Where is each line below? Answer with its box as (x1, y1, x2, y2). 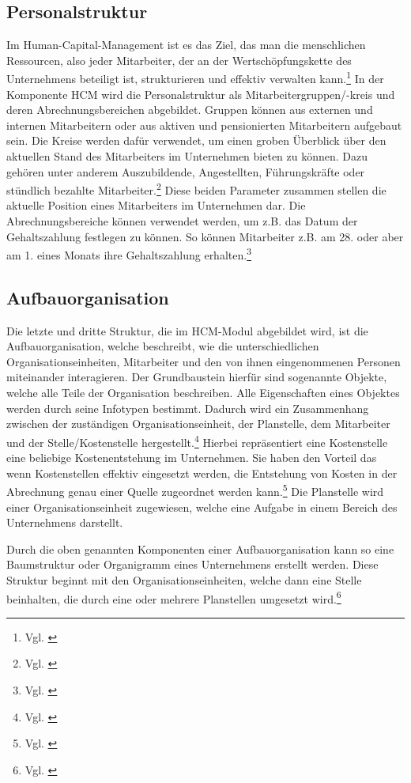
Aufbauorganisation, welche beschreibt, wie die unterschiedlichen (6, 338, 319, 354)
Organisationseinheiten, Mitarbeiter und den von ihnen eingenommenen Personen (6, 353, 401, 369)
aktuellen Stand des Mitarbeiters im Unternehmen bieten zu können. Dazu (6, 148, 368, 165)
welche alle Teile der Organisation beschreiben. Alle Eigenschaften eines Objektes (6, 384, 400, 401)
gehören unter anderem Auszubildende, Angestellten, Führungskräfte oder (6, 163, 365, 180)
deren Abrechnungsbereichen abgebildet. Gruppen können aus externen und (6, 101, 373, 118)
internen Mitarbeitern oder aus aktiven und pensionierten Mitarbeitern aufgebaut (6, 116, 402, 133)
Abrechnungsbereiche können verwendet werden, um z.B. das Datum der (6, 213, 358, 229)
